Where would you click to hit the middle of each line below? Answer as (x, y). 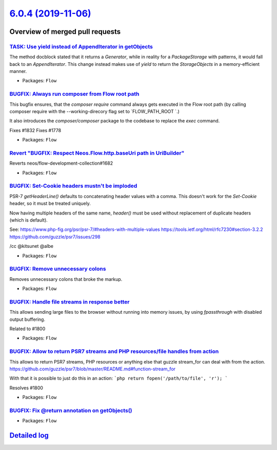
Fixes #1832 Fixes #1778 (35, 130)
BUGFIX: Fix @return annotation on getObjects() (71, 410)
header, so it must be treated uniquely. (50, 204)
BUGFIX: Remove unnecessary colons (58, 269)
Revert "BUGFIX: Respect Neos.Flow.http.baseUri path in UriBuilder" (97, 153)
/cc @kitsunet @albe (32, 246)
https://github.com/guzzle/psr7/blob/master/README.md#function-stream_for (93, 369)
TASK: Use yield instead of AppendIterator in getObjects (81, 46)
